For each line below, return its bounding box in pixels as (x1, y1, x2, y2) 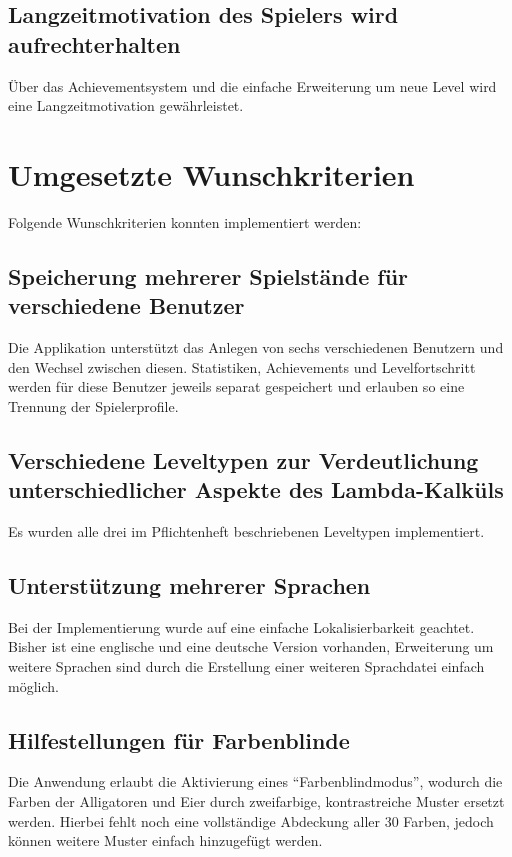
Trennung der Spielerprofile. (8, 395, 179, 416)
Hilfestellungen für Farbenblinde (8, 724, 350, 755)
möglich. (8, 675, 59, 696)
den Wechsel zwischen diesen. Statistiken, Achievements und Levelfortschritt (8, 356, 476, 377)
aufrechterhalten (8, 28, 181, 59)
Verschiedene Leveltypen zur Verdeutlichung (8, 444, 479, 475)
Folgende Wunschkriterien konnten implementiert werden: (8, 211, 362, 232)
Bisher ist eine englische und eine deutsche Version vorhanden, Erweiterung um (8, 636, 494, 657)
